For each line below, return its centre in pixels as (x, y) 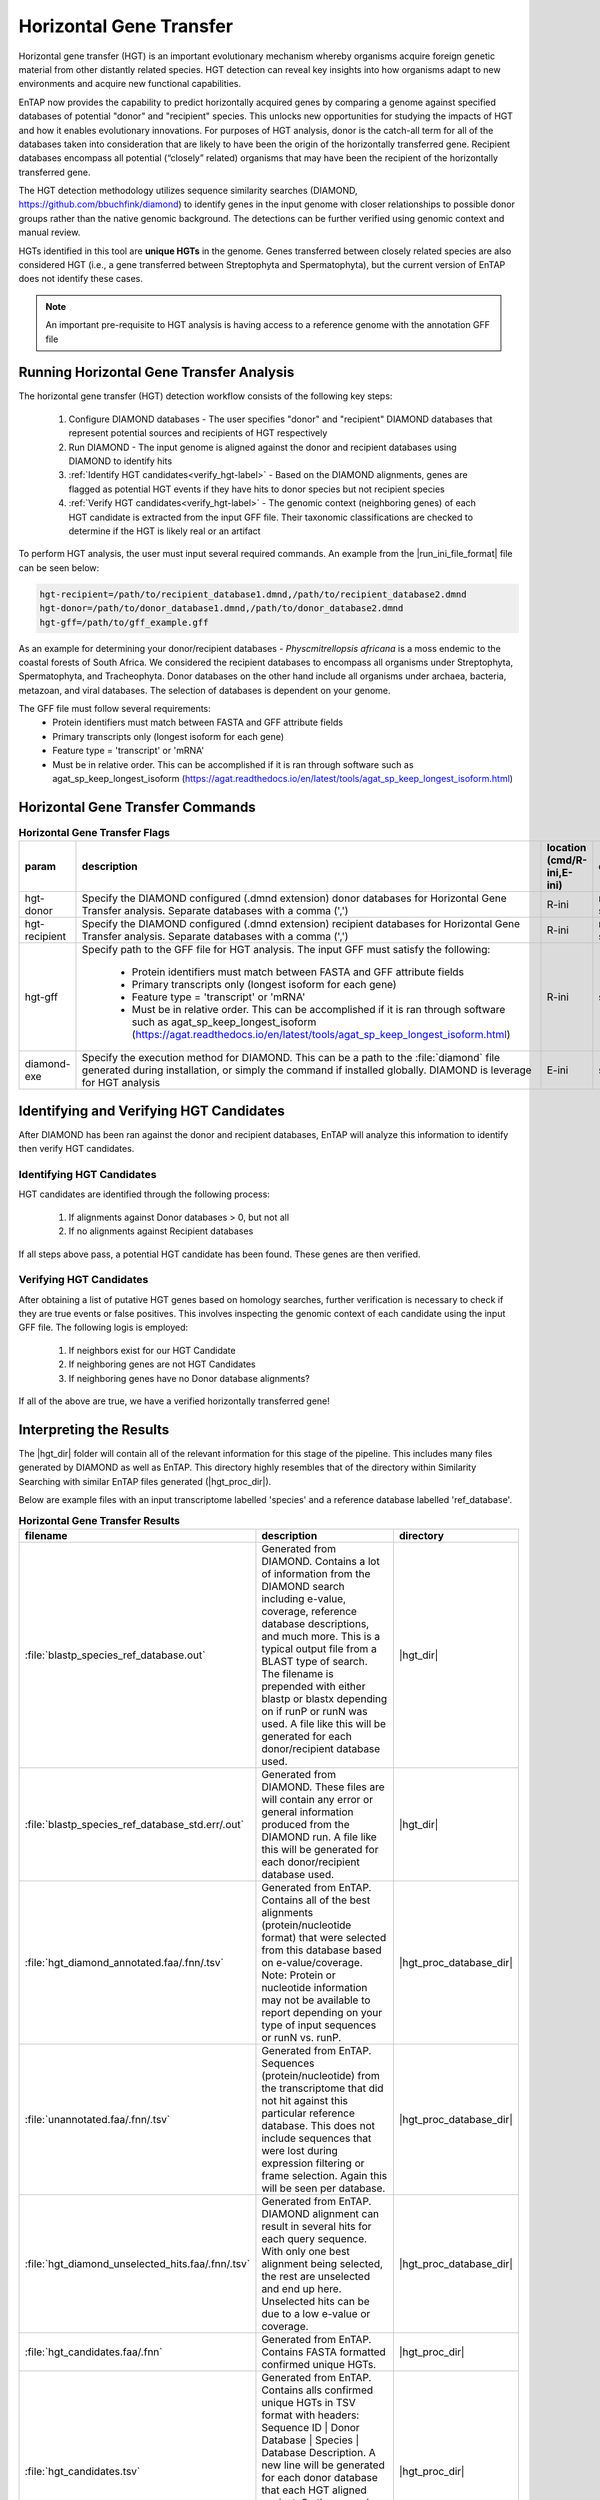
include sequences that (316, 2138)
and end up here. (301, 2288)
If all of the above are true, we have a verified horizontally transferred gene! (174, 1401)
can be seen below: (59, 567)
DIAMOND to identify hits (120, 461)
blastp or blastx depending (324, 1698)
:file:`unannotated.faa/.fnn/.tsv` (97, 2119)
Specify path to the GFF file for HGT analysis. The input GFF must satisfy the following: (286, 950)
